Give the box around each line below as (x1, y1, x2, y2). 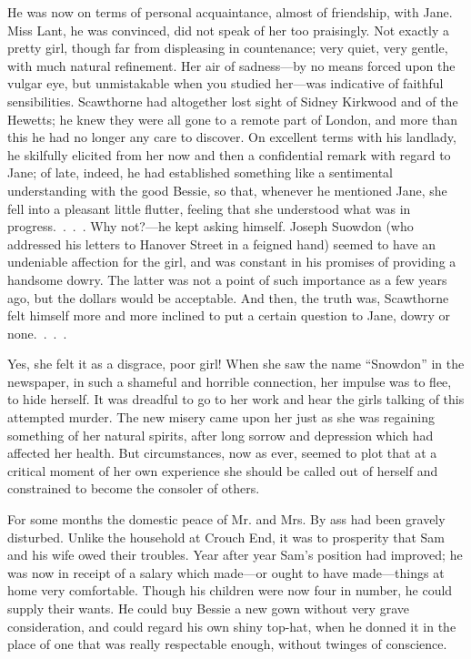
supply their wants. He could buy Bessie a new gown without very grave (7, 599, 409, 617)
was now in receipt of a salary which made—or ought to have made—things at (7, 563, 445, 582)
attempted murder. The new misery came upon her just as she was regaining (7, 408, 435, 427)
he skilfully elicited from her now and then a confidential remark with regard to (7, 145, 451, 164)
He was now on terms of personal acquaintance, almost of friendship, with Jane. (7, 3, 453, 21)
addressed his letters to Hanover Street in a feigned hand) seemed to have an (7, 234, 436, 253)
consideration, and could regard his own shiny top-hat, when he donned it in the (7, 616, 456, 635)
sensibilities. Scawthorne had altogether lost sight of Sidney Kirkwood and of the (7, 91, 458, 110)
